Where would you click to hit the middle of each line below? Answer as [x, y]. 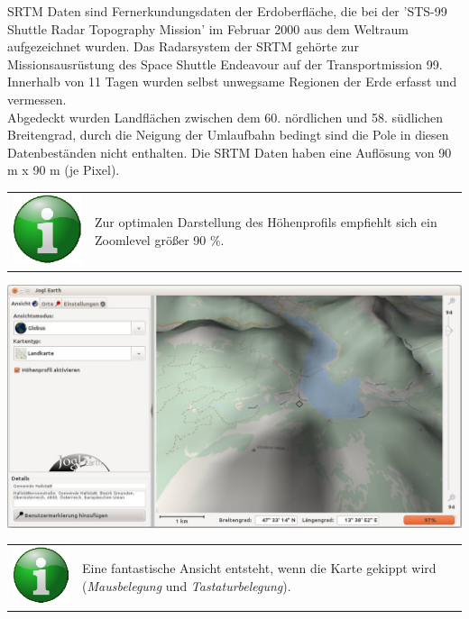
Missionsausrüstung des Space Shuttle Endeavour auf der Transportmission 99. [225, 64]
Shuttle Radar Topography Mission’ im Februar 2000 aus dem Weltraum [208, 28]
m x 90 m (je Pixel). [64, 170]
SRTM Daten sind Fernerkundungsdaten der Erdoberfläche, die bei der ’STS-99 [227, 11]
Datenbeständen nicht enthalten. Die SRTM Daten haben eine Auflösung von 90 [230, 152]
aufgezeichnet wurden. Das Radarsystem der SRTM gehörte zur [183, 46]
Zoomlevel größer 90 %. [159, 239]
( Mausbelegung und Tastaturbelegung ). [187, 586]
